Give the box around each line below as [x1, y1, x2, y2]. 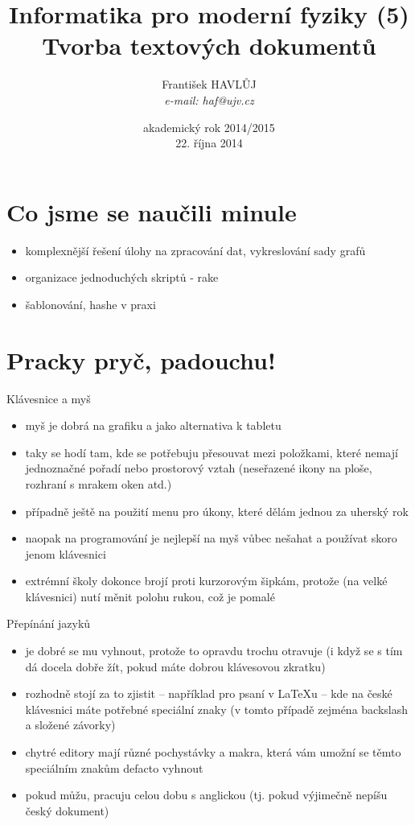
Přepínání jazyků [6, 615, 91, 632]
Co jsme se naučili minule [6, 195, 297, 228]
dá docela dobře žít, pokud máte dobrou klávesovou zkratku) [25, 658, 326, 674]
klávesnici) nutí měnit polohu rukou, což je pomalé [25, 588, 275, 604]
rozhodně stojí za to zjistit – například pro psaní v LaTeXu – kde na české [25, 685, 392, 702]
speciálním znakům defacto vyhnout [25, 759, 203, 776]
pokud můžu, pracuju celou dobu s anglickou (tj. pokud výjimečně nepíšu [25, 786, 388, 803]
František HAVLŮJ [162, 76, 257, 93]
